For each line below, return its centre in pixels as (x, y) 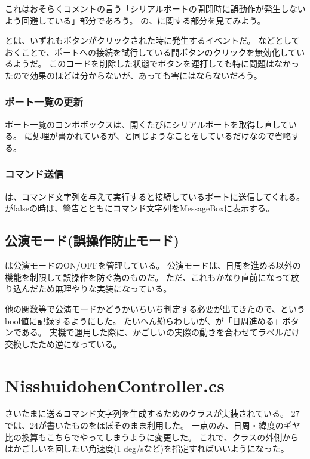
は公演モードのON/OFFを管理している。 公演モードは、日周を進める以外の (153, 265)
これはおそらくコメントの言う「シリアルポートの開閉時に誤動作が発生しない (155, 8)
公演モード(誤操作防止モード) (92, 240)
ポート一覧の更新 (44, 102)
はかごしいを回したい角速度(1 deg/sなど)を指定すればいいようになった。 (147, 449)
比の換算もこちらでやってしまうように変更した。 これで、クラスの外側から (152, 437)
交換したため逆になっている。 (63, 344)
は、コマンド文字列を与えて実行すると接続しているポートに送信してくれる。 (155, 196)
